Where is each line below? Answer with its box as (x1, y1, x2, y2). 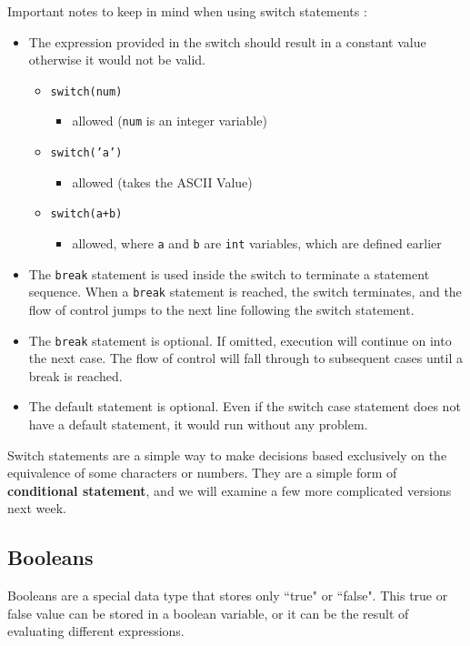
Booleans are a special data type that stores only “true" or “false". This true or (7, 586, 448, 605)
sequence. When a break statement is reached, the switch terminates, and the (28, 282, 462, 301)
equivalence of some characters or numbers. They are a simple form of (7, 463, 397, 482)
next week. (7, 499, 66, 518)
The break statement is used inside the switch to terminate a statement (28, 264, 430, 283)
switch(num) (50, 85, 123, 98)
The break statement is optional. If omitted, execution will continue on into (28, 330, 452, 349)
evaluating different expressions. (7, 621, 185, 641)
